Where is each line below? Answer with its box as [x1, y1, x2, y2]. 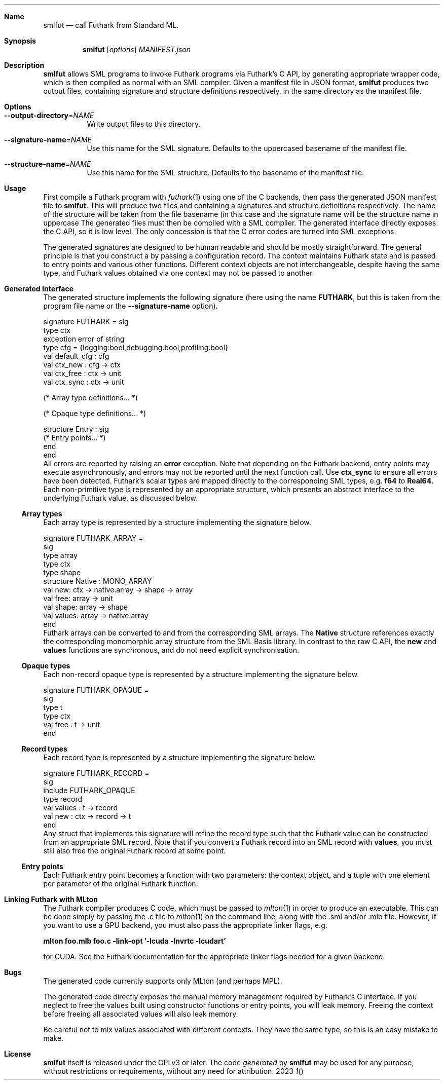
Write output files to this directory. [87, 120, 201, 128]
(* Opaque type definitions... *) [43, 409, 146, 418]
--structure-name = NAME [4, 160, 91, 168]
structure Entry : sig [43, 425, 109, 433]
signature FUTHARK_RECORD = [43, 769, 150, 777]
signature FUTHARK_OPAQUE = [43, 686, 149, 694]
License [4, 1050, 31, 1058]
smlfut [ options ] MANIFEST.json [82, 45, 191, 54]
